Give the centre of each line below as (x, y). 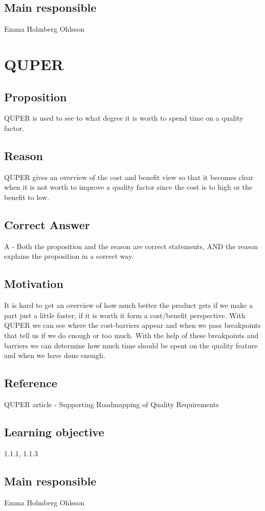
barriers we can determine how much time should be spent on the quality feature (131, 345)
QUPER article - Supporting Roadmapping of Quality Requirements (112, 404)
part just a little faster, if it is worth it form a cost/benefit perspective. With (125, 315)
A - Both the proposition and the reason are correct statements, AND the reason (131, 246)
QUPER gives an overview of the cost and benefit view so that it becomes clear (129, 177)
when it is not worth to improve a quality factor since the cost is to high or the (128, 187)
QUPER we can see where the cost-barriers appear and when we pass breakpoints (132, 325)
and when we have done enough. (55, 355)
